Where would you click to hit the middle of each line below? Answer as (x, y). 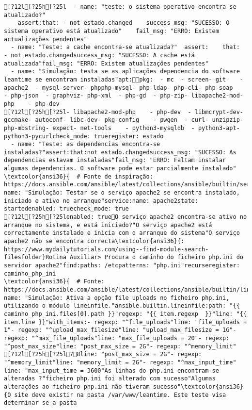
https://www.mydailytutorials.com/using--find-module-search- (106, 249)
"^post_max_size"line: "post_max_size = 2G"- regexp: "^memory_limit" (120, 346)
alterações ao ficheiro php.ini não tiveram (77, 386)
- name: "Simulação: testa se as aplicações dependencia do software (125, 72)
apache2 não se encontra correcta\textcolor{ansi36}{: (94, 241)
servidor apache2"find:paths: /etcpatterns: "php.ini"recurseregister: (122, 265)
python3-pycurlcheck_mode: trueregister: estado (84, 136)
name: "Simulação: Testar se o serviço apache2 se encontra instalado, (122, 193)
